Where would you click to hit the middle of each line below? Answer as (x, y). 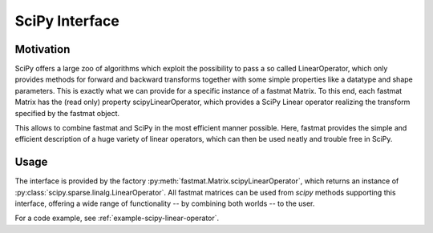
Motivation (42, 49)
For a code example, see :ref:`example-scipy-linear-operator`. (117, 218)
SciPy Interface (67, 21)
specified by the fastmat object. (67, 113)
